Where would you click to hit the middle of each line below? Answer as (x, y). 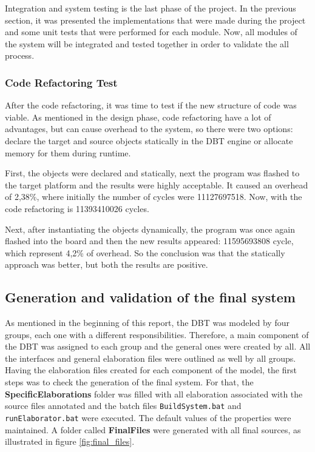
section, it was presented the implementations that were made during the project (155, 20)
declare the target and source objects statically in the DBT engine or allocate (149, 140)
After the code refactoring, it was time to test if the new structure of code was (151, 105)
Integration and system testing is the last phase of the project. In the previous (151, 8)
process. (20, 55)
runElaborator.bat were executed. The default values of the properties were (148, 417)
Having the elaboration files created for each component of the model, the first (151, 370)
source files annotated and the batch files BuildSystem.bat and (123, 406)
